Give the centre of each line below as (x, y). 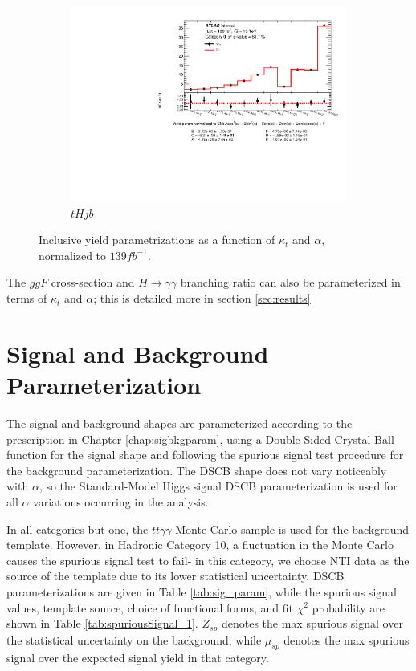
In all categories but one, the (77, 529)
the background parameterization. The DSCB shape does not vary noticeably (197, 470)
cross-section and (93, 282)
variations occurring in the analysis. (121, 501)
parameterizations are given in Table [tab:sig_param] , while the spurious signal (202, 591)
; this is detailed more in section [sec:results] (202, 298)
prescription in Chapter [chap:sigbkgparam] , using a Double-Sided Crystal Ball (200, 439)
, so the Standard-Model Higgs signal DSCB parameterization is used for (218, 486)
